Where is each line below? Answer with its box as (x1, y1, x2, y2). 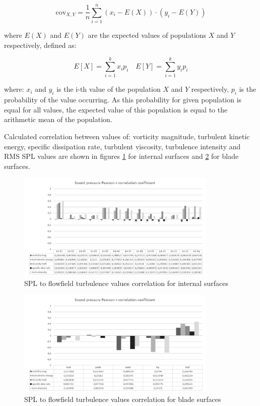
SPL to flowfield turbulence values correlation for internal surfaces (24, 277, 228, 288)
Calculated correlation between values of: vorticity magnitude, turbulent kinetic (4, 131, 250, 142)
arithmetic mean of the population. (4, 114, 112, 125)
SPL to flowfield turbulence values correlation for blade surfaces (24, 393, 221, 404)
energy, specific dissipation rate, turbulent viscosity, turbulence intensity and (4, 141, 241, 151)
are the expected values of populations (88, 30, 207, 40)
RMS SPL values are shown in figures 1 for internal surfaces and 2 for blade (4, 151, 239, 161)
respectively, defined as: (4, 39, 77, 50)
